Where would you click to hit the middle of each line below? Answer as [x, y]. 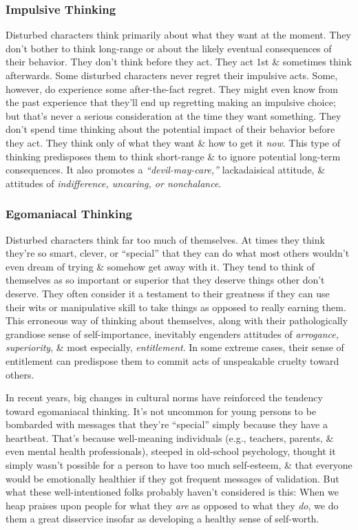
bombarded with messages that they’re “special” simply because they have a [167, 424]
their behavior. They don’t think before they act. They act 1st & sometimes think [179, 62]
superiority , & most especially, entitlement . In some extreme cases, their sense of [175, 347]
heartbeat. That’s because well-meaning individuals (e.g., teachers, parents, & [170, 437]
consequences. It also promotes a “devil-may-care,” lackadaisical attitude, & [166, 170]
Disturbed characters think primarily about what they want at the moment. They [178, 35]
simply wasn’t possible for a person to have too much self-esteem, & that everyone [179, 465]
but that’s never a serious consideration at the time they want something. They [173, 115]
